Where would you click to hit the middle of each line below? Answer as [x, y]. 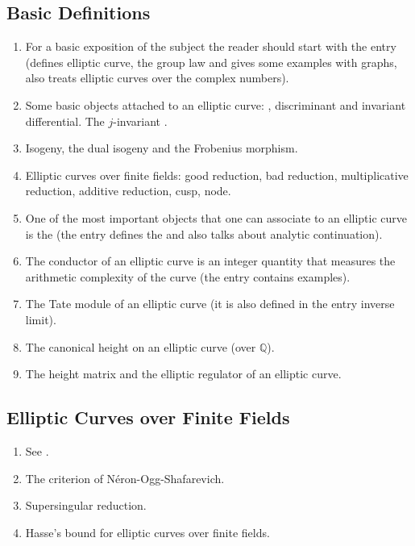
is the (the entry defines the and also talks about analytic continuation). [204, 233]
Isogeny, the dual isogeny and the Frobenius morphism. [162, 148]
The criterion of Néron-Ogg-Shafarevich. [125, 478]
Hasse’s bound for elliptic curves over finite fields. [147, 532]
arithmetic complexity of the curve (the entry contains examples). [188, 276]
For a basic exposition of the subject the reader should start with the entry [211, 46]
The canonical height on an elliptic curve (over [141, 346]
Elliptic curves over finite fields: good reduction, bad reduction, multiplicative [217, 175]
